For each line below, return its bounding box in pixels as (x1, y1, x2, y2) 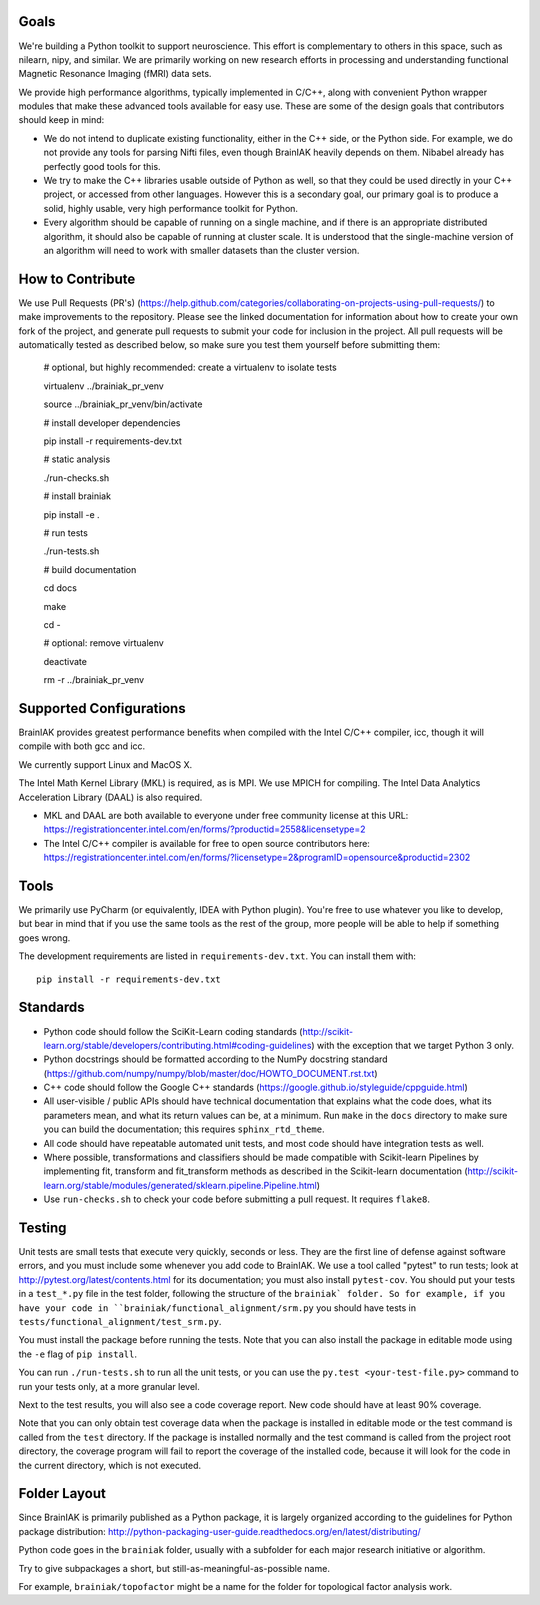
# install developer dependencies (43, 416, 181, 429)
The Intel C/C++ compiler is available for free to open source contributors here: (43, 837, 370, 849)
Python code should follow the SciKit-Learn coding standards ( (43, 1025, 303, 1037)
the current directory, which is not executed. (18, 1459, 202, 1471)
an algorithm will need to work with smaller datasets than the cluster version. (43, 244, 360, 256)
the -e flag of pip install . (18, 1348, 138, 1360)
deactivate (43, 655, 87, 667)
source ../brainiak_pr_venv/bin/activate (43, 398, 203, 410)
